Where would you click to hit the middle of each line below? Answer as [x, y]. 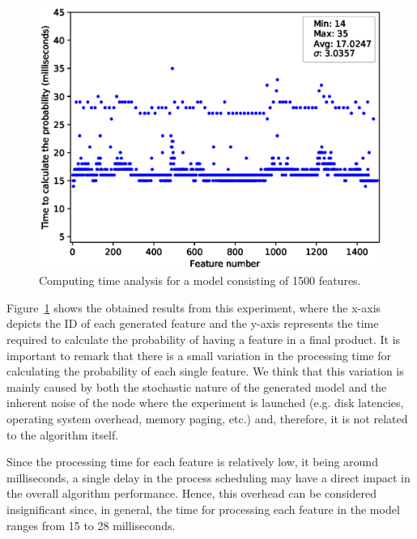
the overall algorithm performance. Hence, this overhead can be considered [191, 493]
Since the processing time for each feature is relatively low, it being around [192, 462]
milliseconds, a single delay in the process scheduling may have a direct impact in [208, 477]
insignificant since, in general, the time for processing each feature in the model [203, 509]
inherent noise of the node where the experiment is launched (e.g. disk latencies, [205, 403]
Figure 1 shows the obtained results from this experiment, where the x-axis [194, 307]
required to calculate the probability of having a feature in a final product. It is [204, 339]
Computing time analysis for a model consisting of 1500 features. [200, 280]
